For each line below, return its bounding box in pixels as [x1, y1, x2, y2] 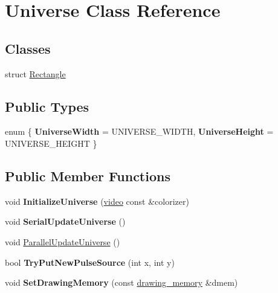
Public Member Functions [5, 166, 170, 185]
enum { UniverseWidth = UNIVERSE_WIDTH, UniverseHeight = [5, 125, 274, 138]
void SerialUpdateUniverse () [5, 215, 126, 228]
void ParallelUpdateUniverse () [5, 235, 120, 248]
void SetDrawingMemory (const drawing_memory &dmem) [5, 276, 238, 289]
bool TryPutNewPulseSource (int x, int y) [5, 256, 175, 268]
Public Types [5, 97, 89, 115]
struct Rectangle [5, 67, 66, 80]
